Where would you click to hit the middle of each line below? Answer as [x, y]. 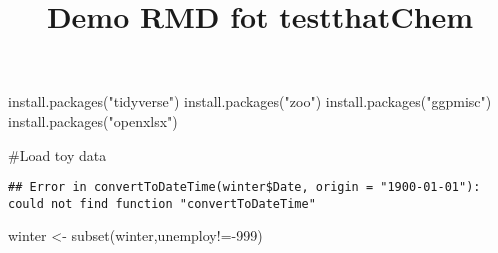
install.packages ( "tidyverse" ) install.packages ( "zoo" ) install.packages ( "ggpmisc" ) [250, 101]
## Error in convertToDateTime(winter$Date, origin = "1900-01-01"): [244, 187]
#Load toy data [57, 154]
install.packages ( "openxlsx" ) [93, 120]
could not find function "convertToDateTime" [162, 203]
